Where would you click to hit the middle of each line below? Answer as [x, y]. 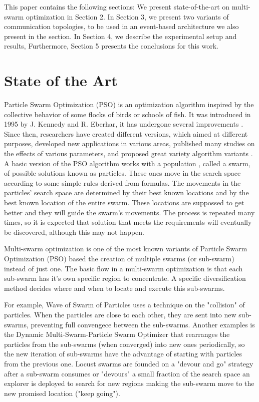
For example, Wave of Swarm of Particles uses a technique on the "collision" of [124, 305]
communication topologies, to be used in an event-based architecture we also [121, 26]
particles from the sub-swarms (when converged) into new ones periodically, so [124, 344]
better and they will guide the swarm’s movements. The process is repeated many [129, 212]
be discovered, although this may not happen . [74, 232]
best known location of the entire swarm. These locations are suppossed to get [124, 203]
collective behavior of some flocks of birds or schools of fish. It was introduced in [127, 114]
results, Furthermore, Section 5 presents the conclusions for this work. [111, 46]
